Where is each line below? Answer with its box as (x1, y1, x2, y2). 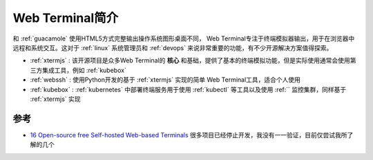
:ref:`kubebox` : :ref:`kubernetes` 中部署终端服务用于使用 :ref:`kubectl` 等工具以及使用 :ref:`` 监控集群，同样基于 (30, 85, 347, 93)
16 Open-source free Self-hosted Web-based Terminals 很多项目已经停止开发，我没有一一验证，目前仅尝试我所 (30, 130, 348, 139)
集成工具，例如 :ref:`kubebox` (41, 66, 127, 74)
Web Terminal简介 (12, 10, 119, 25)
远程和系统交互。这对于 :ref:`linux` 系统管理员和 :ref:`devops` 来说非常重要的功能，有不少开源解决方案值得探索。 (12, 43, 333, 52)
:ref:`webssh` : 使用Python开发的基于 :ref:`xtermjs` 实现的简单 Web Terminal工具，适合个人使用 (30, 76, 300, 84)
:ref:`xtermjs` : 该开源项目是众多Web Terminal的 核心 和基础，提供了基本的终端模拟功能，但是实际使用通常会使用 (30, 56, 350, 65)
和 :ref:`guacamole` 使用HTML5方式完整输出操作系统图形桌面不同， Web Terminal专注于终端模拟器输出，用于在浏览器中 (12, 34, 355, 43)
